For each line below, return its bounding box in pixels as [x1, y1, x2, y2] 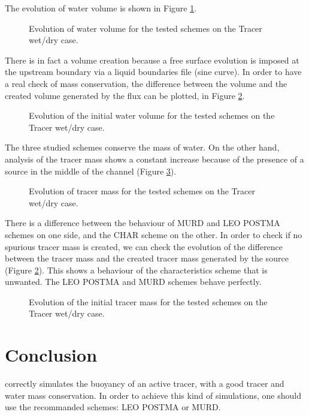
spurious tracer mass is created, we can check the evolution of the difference [5, 240, 283, 252]
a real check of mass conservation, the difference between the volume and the [5, 77, 287, 89]
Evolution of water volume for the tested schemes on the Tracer [29, 22, 262, 34]
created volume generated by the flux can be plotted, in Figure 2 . [5, 89, 245, 101]
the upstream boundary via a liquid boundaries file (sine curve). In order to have [5, 65, 302, 78]
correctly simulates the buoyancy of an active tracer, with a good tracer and [5, 377, 284, 390]
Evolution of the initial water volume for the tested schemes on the [29, 109, 275, 122]
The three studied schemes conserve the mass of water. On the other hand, [5, 141, 280, 154]
